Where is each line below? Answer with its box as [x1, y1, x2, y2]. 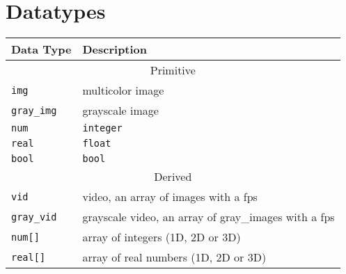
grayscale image [82, 102, 159, 119]
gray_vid [11, 211, 57, 223]
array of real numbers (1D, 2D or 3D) [82, 249, 267, 266]
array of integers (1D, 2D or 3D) [82, 229, 241, 245]
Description [82, 41, 148, 58]
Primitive [150, 62, 196, 79]
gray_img [11, 104, 57, 116]
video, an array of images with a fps [82, 188, 258, 205]
